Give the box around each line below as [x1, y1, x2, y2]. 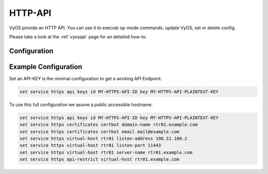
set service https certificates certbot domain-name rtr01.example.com [19, 122, 198, 127]
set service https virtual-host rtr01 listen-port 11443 [19, 143, 161, 148]
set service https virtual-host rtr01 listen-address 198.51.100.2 [19, 135, 188, 141]
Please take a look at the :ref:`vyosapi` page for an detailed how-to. [9, 34, 147, 40]
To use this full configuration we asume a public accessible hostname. [9, 102, 153, 108]
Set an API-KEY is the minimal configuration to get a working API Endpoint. [9, 75, 162, 81]
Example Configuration [9, 62, 82, 71]
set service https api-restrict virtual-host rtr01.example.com [19, 157, 180, 162]
